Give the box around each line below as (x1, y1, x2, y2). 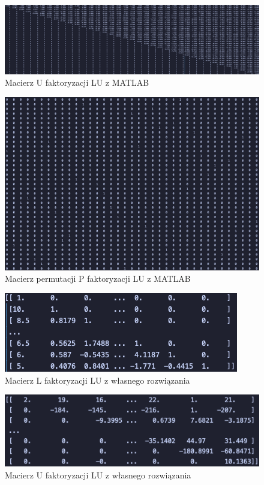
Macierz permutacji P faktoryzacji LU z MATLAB (5, 272, 191, 285)
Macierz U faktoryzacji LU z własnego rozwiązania (5, 468, 191, 481)
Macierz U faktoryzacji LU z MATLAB (5, 76, 149, 89)
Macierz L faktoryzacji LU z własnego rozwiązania (5, 373, 190, 386)
